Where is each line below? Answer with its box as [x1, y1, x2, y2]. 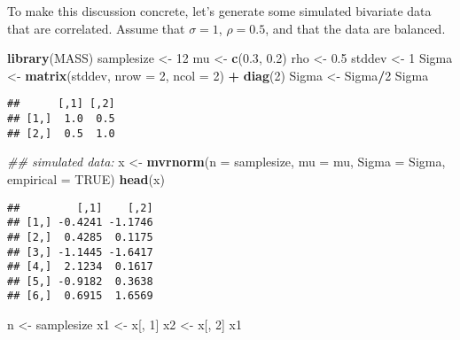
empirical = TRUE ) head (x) [7, 169, 165, 188]
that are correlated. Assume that [7, 19, 185, 37]
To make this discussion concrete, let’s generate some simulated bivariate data [7, 2, 432, 19]
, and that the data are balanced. [265, 19, 446, 37]
